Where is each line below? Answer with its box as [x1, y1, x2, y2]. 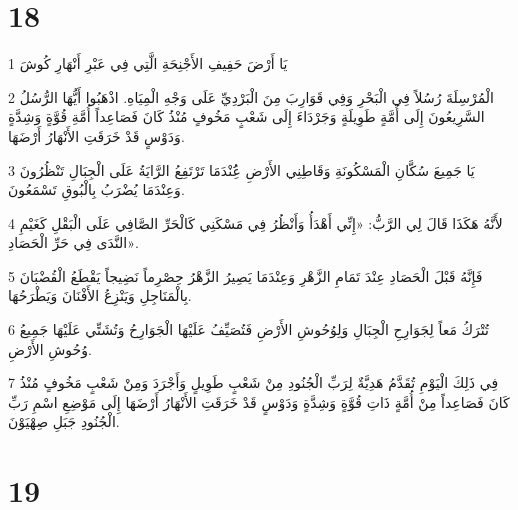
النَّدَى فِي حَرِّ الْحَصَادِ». [8, 232, 139, 253]
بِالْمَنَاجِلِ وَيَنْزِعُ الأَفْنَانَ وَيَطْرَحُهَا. [8, 285, 192, 306]
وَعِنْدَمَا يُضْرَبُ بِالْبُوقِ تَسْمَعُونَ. [8, 179, 185, 200]
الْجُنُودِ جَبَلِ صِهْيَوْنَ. [8, 411, 120, 432]
